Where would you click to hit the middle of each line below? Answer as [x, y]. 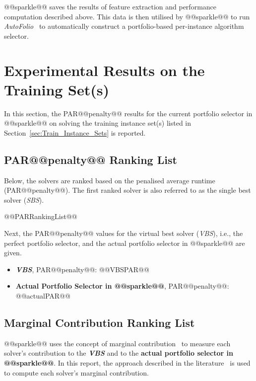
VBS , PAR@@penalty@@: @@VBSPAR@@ [82, 269]
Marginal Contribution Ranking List [99, 322]
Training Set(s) [57, 89]
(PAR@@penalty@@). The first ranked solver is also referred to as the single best [128, 190]
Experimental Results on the [104, 70]
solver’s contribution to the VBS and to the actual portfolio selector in [119, 353]
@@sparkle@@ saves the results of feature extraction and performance [110, 6]
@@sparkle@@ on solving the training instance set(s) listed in [98, 123]
